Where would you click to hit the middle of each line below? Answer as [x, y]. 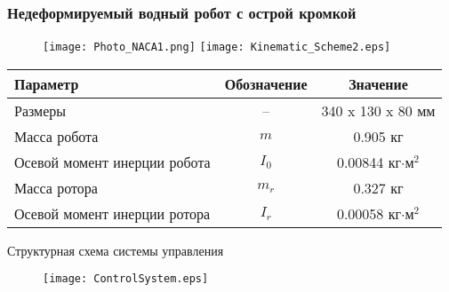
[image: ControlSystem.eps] [126, 279]
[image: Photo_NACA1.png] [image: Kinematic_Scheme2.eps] [217, 47]
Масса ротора [56, 187]
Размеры [40, 110]
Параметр [47, 83]
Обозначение [266, 83]
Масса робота [56, 136]
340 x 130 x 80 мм [378, 110]
